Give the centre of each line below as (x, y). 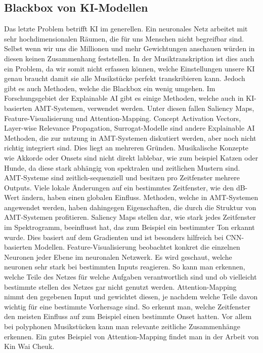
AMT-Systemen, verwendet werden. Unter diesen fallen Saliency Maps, (144, 108)
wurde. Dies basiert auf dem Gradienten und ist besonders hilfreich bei (114, 237)
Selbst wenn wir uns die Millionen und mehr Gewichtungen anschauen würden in (129, 48)
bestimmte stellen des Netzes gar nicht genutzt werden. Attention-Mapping (120, 286)
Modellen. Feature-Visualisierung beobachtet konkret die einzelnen (137, 247)
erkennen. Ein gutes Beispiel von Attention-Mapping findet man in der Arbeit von (131, 336)
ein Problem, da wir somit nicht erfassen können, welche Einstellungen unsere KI (129, 68)
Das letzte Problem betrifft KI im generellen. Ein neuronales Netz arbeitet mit (126, 29)
